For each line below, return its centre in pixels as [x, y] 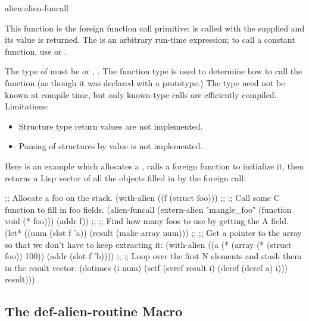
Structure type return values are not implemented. [111, 126]
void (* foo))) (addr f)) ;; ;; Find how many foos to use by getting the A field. [147, 221]
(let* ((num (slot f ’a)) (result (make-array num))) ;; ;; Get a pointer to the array [153, 232]
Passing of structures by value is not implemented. [111, 146]
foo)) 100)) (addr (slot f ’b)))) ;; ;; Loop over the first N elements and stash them [153, 256]
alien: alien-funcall [37, 8]
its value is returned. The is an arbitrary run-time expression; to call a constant [150, 40]
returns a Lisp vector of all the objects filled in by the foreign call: [126, 177]
